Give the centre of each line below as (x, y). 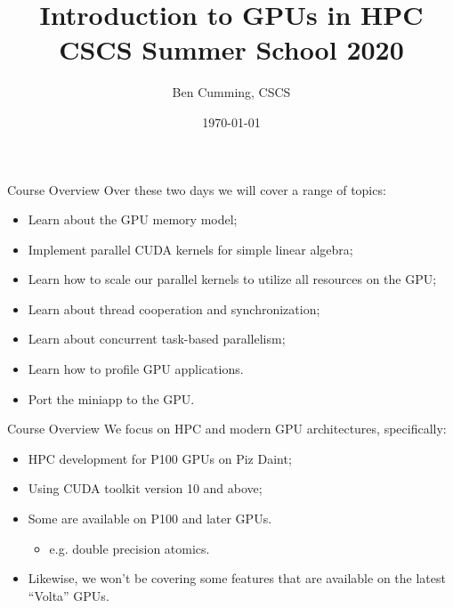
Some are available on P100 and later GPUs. (150, 519)
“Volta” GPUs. (69, 595)
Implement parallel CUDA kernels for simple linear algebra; (190, 249)
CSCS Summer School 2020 (231, 49)
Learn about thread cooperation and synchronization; (174, 308)
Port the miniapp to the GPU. (111, 398)
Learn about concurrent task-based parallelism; (157, 339)
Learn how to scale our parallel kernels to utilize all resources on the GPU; (232, 279)
